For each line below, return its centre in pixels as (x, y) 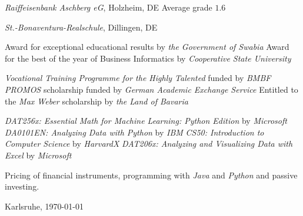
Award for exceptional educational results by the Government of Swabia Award (147, 47)
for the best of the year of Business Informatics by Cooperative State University (148, 58)
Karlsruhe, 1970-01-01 (44, 206)
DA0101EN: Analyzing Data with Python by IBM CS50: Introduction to (134, 132)
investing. (22, 186)
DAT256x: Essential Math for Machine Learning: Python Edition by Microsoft (146, 121)
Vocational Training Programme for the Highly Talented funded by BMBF (138, 78)
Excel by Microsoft (38, 155)
